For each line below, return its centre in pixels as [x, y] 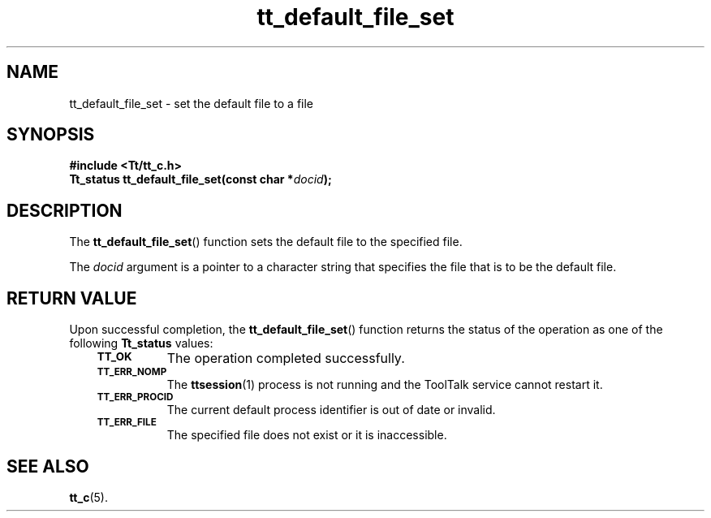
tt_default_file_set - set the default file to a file [192, 103]
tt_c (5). [88, 497]
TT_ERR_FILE [127, 423]
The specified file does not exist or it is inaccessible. [307, 435]
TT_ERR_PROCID [135, 397]
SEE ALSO [48, 466]
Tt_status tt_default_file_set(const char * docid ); [200, 179]
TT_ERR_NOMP [132, 372]
